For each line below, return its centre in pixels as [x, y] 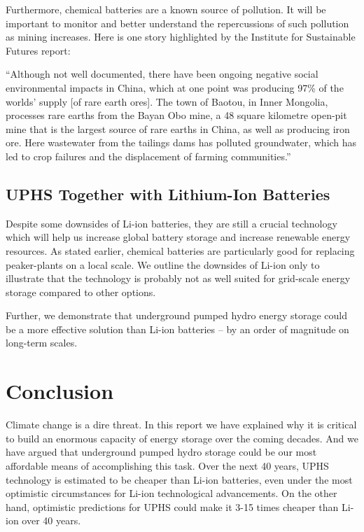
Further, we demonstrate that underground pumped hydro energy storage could [176, 315]
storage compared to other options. [81, 292]
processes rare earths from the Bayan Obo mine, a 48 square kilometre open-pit [176, 115]
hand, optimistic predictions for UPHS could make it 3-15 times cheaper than [172, 506]
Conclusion [60, 391]
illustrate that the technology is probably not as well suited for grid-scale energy [178, 278]
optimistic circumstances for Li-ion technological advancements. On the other [171, 493]
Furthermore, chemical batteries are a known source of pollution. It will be [166, 9]
